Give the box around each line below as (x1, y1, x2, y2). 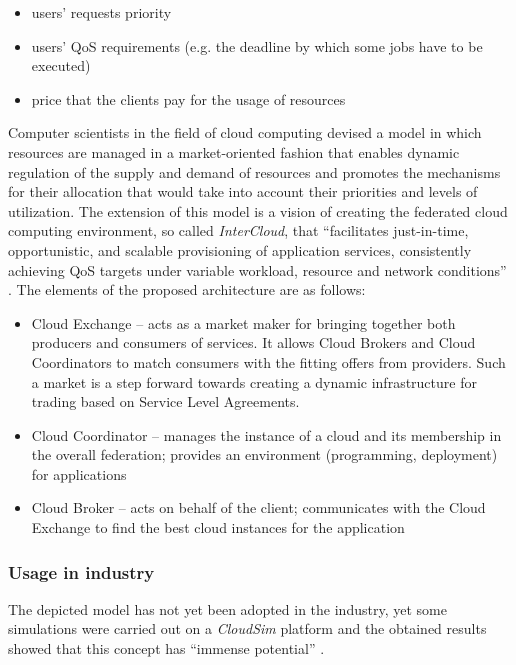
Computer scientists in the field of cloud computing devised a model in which (8, 122, 482, 143)
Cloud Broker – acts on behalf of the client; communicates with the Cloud (31, 497, 486, 518)
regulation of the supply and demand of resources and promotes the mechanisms (8, 161, 501, 182)
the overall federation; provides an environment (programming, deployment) (31, 444, 498, 465)
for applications (31, 463, 127, 484)
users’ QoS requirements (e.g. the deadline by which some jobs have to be (31, 35, 483, 56)
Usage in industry (8, 559, 155, 584)
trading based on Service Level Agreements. (31, 391, 300, 412)
